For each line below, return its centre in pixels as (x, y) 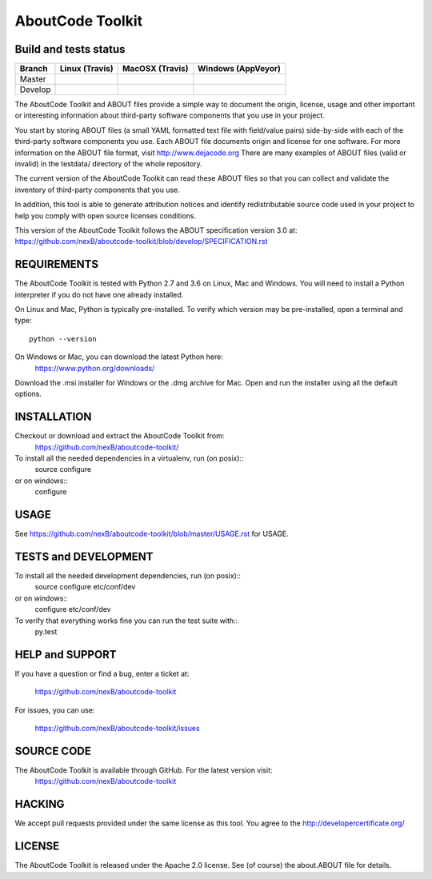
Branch (34, 69)
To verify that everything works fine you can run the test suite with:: (126, 621)
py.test (46, 632)
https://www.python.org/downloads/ (95, 368)
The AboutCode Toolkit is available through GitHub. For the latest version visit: (144, 770)
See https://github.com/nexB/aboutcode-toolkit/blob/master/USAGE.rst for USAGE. (152, 534)
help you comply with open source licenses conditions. (105, 215)
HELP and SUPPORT (66, 655)
